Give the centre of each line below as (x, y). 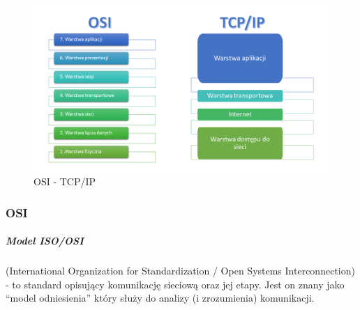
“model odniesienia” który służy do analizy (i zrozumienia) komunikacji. (160, 298)
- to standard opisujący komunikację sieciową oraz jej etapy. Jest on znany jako (175, 284)
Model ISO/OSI (45, 241)
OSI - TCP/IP (65, 181)
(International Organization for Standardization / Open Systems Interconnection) (180, 271)
